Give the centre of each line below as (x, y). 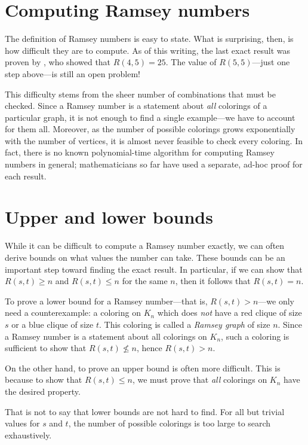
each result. (26, 176)
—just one (271, 62)
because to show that (44, 380)
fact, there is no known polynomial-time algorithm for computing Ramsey (140, 152)
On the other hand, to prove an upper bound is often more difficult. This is (143, 368)
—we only (276, 301)
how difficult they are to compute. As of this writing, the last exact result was (148, 50)
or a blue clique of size (53, 324)
